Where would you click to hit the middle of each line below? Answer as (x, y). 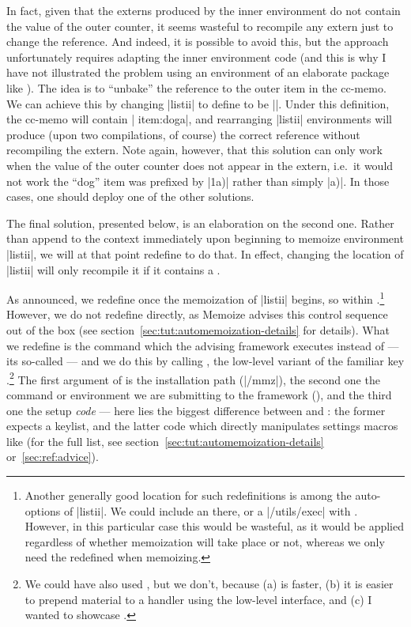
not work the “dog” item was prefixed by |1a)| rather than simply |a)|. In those (198, 181)
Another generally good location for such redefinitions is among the (188, 495)
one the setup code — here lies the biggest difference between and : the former (196, 410)
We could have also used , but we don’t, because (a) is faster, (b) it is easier (209, 583)
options (43, 510)
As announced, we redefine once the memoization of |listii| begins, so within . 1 (196, 298)
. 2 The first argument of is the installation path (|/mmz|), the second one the (193, 378)
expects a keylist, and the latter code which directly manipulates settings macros (202, 426)
